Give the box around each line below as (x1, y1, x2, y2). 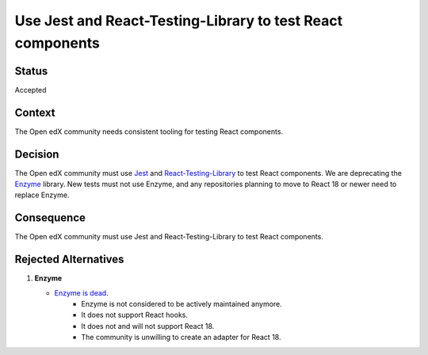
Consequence (14, 211, 86, 225)
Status (14, 64, 48, 78)
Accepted (14, 85, 47, 94)
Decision (14, 147, 59, 161)
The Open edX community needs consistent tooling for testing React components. (14, 127, 284, 136)
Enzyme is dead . (54, 288, 109, 297)
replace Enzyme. (14, 190, 70, 200)
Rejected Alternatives (14, 253, 124, 266)
